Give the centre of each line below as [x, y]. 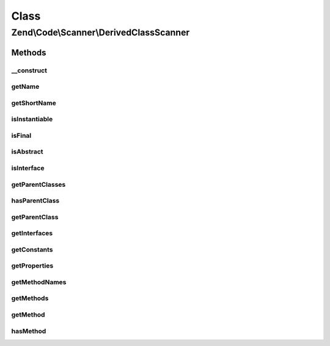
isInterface [28, 168]
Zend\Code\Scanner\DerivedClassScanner [101, 32]
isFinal [21, 135]
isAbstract [27, 152]
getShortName [34, 103]
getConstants [32, 249]
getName [25, 87]
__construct [29, 70]
